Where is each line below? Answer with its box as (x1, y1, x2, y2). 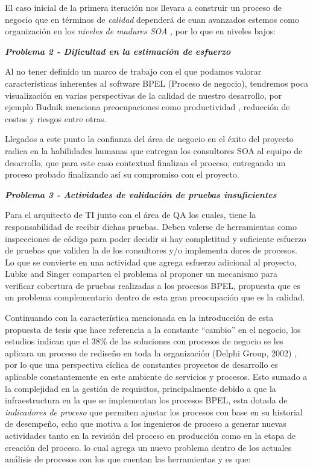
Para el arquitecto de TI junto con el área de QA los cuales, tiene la (5, 208, 256, 221)
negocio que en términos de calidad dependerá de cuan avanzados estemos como (5, 13, 299, 25)
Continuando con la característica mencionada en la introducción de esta (5, 311, 274, 324)
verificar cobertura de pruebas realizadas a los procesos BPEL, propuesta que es (5, 279, 301, 291)
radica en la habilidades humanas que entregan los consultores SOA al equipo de (5, 144, 303, 157)
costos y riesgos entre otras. (5, 112, 107, 125)
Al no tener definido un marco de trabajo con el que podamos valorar (5, 65, 262, 78)
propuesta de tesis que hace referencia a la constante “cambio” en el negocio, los (5, 323, 301, 335)
